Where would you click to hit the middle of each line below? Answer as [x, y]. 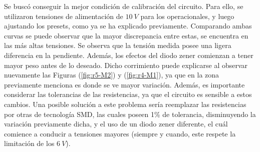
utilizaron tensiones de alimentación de [64, 16]
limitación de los [29, 143]
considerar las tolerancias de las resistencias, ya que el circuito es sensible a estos [128, 94]
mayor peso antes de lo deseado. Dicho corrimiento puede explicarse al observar [126, 65]
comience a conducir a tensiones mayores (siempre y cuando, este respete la [120, 133]
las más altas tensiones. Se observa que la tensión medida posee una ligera [118, 45]
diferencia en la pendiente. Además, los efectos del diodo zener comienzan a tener [129, 55]
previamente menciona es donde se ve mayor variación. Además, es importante [124, 84]
